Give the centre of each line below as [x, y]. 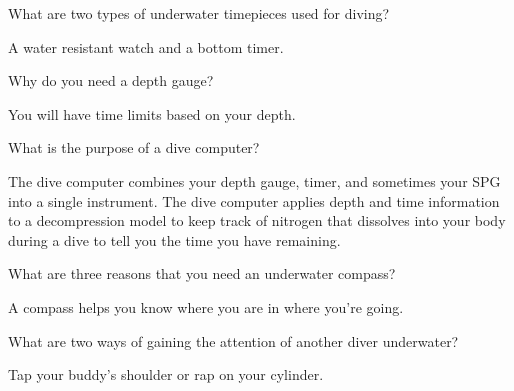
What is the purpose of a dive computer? [134, 147]
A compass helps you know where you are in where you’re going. [206, 306]
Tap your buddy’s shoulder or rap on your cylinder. [166, 374]
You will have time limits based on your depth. [152, 113]
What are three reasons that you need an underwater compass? [202, 273]
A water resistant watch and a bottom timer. [146, 46]
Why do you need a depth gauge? [111, 80]
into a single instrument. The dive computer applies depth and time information [254, 200]
